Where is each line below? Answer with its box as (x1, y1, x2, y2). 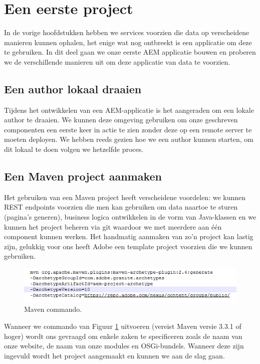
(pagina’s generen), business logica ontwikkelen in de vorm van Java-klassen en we (4, 212, 256, 222)
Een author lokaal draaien (4, 81, 142, 96)
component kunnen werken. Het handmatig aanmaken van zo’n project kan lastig (4, 231, 253, 242)
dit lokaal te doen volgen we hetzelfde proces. (4, 144, 144, 154)
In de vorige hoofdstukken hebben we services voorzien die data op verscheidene (4, 27, 249, 38)
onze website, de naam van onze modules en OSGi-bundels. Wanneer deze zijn (4, 340, 244, 351)
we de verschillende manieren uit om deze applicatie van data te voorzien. (4, 56, 230, 67)
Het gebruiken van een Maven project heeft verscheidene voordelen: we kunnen (4, 192, 246, 202)
